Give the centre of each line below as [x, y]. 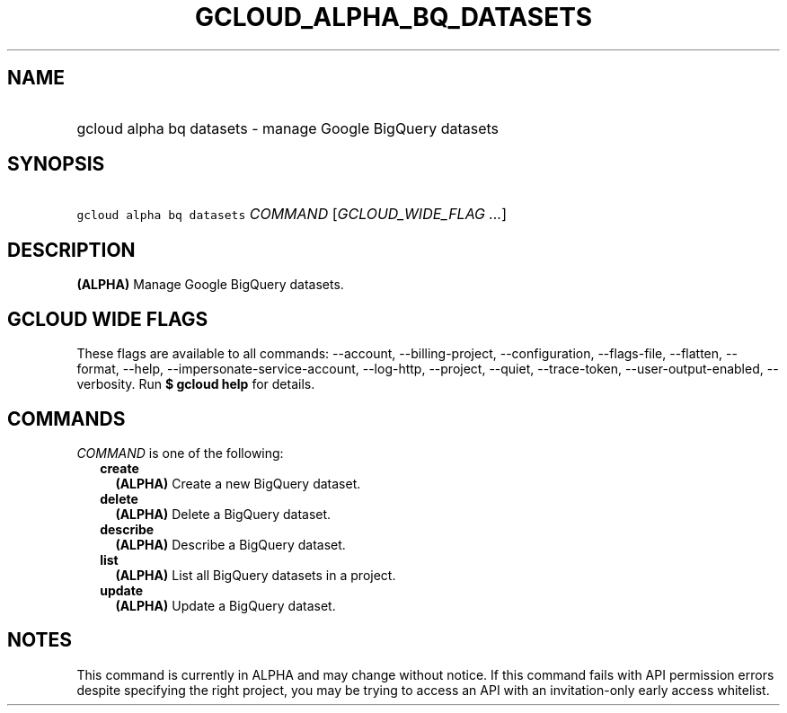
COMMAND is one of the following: [180, 453]
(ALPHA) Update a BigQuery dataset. [225, 605]
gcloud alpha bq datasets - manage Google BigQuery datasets [288, 128]
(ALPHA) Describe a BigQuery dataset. [230, 544]
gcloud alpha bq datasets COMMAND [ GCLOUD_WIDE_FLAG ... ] [292, 214]
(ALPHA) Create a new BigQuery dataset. [238, 483]
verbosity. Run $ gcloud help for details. [196, 384]
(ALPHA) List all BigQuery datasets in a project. [256, 575]
